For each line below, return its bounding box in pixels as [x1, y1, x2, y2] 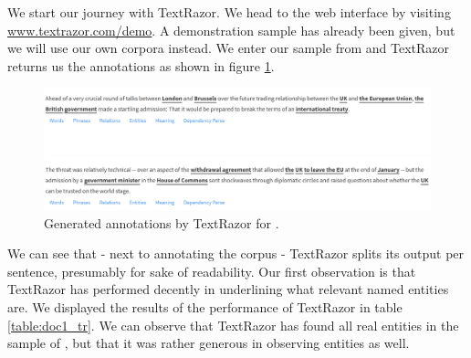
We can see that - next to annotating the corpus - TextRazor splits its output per [7, 244, 465, 263]
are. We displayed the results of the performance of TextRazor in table [7, 298, 403, 317]
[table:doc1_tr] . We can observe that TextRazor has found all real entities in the [7, 315, 459, 334]
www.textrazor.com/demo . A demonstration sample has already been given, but [7, 20, 455, 39]
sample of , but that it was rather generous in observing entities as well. [7, 333, 410, 353]
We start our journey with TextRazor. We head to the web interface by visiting [7, 3, 451, 21]
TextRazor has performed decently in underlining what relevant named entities [7, 279, 449, 299]
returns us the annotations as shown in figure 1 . [7, 56, 275, 75]
